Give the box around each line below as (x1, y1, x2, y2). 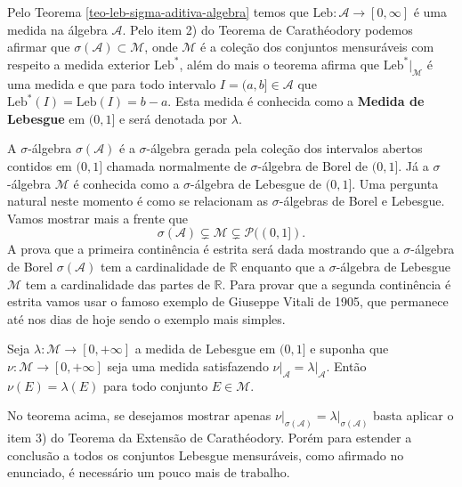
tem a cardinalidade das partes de (25, 274, 210, 293)
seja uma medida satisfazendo (107, 356, 269, 375)
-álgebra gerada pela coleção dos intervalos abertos (146, 139, 423, 158)
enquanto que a (241, 256, 326, 275)
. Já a (398, 156, 429, 175)
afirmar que (7, 37, 70, 56)
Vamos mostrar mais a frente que (7, 208, 188, 227)
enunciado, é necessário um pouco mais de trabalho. (7, 463, 290, 482)
